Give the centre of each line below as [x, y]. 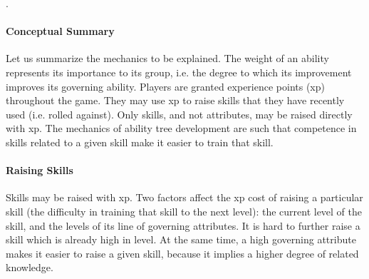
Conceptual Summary [60, 31]
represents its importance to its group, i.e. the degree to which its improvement [179, 72]
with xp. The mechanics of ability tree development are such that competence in [181, 128]
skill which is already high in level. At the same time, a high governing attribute [181, 239]
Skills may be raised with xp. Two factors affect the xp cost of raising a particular [184, 197]
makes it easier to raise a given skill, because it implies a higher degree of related [182, 253]
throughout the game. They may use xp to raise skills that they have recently [175, 100]
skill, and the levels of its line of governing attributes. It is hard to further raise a [183, 225]
